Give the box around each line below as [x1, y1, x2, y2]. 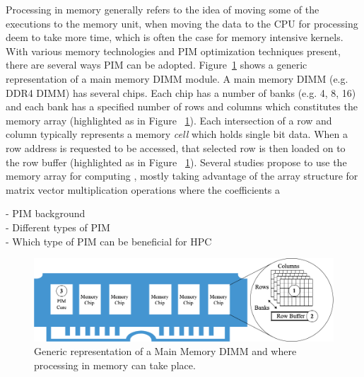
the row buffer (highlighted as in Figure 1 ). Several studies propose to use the [6, 154, 347, 169]
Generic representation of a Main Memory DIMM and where [34, 344, 297, 359]
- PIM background [6, 206, 86, 221]
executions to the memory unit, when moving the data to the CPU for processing [6, 16, 358, 30]
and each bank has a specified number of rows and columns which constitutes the [6, 99, 358, 114]
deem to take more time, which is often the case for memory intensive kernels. [6, 30, 344, 45]
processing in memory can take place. [34, 358, 196, 372]
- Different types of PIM [6, 219, 110, 234]
